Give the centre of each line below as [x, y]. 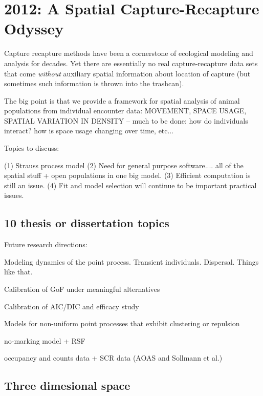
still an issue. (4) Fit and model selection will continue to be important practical [130, 185]
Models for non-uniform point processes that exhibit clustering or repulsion [122, 323]
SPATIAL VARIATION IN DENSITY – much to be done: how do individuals [126, 120]
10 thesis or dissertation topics [87, 223]
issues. [14, 195]
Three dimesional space [67, 385]
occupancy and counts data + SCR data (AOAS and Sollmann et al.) [113, 358]
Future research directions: [46, 244]
